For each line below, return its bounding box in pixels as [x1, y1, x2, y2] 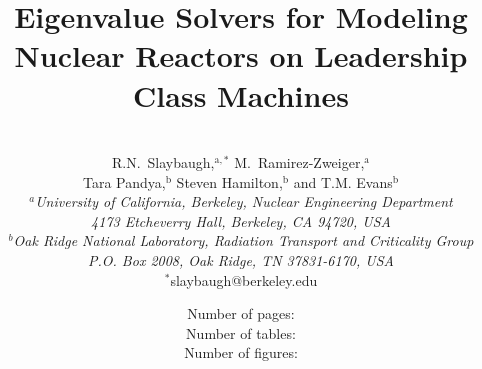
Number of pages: [187, 303, 295, 324]
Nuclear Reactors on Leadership [14, 35, 468, 76]
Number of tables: [186, 322, 296, 343]
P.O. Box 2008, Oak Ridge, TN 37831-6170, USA [88, 250, 394, 271]
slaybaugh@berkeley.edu [170, 269, 318, 290]
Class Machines [133, 74, 349, 115]
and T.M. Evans [293, 171, 393, 192]
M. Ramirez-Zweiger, [234, 152, 365, 173]
